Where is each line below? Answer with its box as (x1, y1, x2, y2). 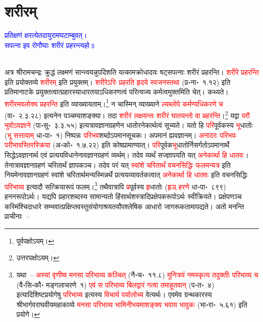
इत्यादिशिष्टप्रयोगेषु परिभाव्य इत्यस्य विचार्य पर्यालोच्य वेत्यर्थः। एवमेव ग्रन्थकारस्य (16, 289, 212, 300)
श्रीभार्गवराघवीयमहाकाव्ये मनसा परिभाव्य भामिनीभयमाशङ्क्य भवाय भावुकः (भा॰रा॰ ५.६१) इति (16, 299, 247, 309)
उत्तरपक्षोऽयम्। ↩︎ (16, 252, 60, 263)
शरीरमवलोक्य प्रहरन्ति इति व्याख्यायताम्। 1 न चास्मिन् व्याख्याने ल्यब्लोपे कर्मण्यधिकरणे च (5, 97, 223, 109)
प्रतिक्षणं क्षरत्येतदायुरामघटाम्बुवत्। (5, 30, 87, 40)
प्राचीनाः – (5, 211, 30, 221)
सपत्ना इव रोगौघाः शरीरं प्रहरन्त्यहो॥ (5, 39, 94, 50)
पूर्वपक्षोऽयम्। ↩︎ (16, 235, 55, 246)
